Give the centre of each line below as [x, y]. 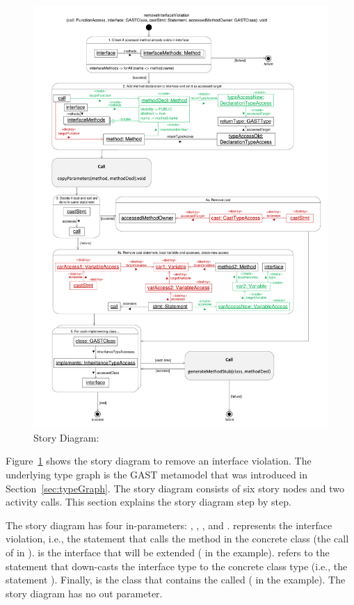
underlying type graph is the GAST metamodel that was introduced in [157, 475]
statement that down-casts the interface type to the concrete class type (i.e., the [177, 566]
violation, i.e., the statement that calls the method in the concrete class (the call [177, 539]
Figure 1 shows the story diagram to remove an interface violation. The [159, 461]
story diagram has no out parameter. [84, 593]
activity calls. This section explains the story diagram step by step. [148, 502]
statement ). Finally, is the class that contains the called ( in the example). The [176, 580]
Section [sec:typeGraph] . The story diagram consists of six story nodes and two [175, 488]
